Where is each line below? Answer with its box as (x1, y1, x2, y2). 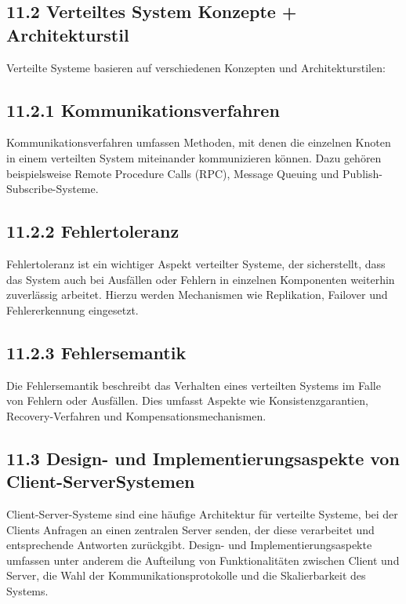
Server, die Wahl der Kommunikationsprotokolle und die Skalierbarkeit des (6, 567, 366, 584)
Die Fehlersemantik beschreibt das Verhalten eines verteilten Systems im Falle (6, 377, 381, 393)
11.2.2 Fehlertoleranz (6, 219, 179, 243)
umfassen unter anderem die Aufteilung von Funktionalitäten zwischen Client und (6, 551, 400, 568)
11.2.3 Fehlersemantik (6, 340, 187, 364)
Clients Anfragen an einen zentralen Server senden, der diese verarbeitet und (6, 521, 375, 537)
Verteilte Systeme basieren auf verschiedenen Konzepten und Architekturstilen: (6, 59, 386, 75)
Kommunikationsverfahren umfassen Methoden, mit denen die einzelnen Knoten (6, 134, 391, 151)
